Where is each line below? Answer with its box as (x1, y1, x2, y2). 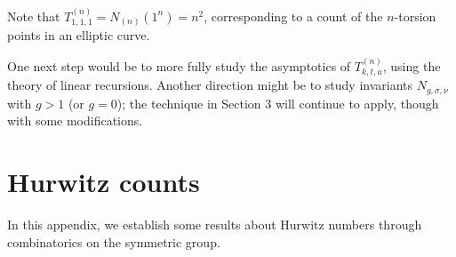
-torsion (394, 6, 436, 25)
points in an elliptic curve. (7, 26, 150, 44)
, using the (382, 56, 441, 75)
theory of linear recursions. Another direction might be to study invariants (7, 76, 413, 94)
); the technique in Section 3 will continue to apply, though (116, 93, 439, 112)
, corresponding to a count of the (204, 6, 383, 25)
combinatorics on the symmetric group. (7, 232, 220, 251)
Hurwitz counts (7, 163, 200, 199)
